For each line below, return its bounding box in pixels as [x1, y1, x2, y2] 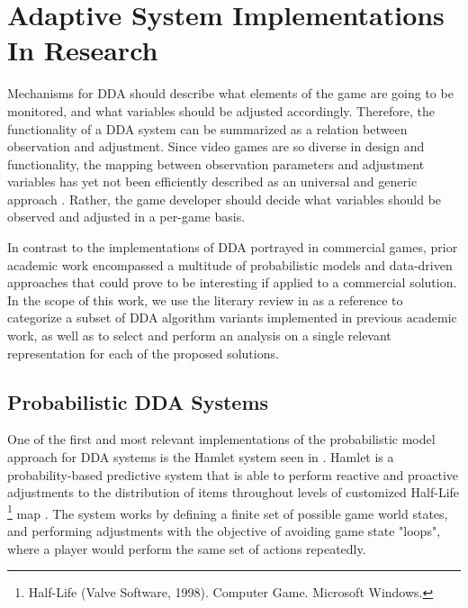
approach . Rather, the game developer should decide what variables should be [7, 189, 442, 208]
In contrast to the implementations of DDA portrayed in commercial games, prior [7, 238, 458, 257]
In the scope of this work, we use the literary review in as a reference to [7, 290, 403, 309]
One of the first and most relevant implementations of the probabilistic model [7, 430, 436, 449]
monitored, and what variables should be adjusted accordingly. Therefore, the [7, 101, 435, 120]
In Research [7, 32, 158, 68]
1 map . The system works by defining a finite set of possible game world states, [7, 501, 448, 522]
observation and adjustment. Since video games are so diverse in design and [7, 137, 425, 156]
